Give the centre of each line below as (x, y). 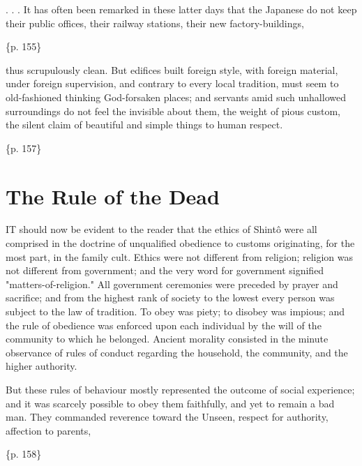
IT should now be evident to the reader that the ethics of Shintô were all (161, 229)
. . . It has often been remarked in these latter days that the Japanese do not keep (181, 9)
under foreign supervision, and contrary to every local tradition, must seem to (172, 83)
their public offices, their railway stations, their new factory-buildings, (155, 23)
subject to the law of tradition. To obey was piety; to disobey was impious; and (175, 311)
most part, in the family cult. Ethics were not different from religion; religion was (180, 256)
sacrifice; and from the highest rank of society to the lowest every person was (170, 298)
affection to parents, (48, 430)
